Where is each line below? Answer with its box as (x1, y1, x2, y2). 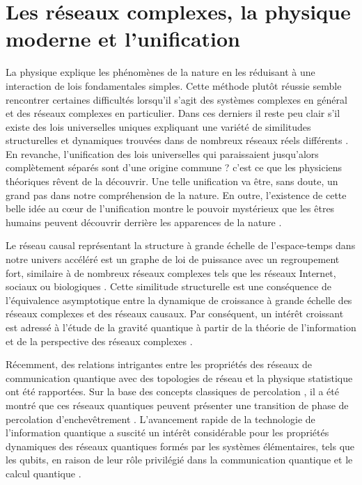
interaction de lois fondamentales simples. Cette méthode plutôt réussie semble (6, 78, 342, 93)
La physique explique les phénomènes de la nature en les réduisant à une (6, 65, 315, 79)
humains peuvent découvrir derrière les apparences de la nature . (6, 214, 282, 229)
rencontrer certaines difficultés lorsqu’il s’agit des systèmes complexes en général (6, 92, 347, 106)
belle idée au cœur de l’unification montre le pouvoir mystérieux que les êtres (6, 201, 335, 216)
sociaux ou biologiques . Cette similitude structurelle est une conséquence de (6, 279, 331, 294)
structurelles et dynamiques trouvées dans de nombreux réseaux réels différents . (6, 133, 349, 148)
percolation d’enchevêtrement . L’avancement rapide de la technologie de (6, 411, 315, 426)
